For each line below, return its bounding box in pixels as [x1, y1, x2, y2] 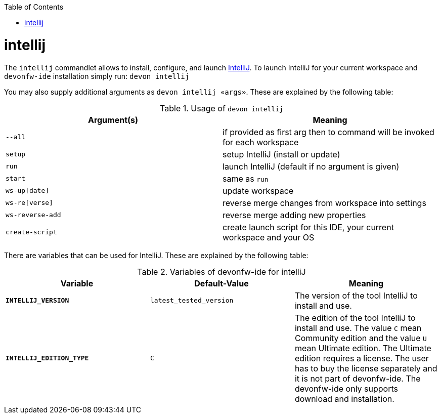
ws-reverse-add [6, 211, 61, 219]
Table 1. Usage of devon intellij [160, 103, 283, 113]
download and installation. [294, 393, 394, 404]
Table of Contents [4, 3, 64, 11]
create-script [6, 228, 57, 236]
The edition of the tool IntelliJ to [294, 312, 416, 323]
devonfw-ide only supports [294, 383, 398, 394]
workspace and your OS [223, 232, 315, 242]
